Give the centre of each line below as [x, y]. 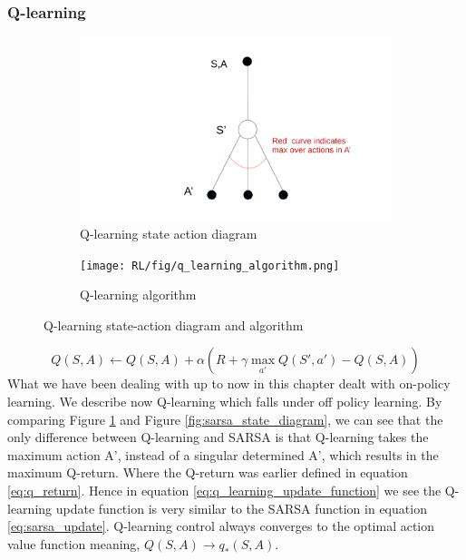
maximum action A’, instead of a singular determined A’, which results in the [223, 454]
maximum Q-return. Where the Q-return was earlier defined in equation [208, 472]
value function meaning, [74, 543]
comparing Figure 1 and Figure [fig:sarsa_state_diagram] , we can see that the [225, 419]
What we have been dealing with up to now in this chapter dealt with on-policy [229, 383]
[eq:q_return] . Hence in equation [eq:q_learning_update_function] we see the [224, 491]
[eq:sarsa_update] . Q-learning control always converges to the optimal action [221, 526]
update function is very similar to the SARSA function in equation [241, 508]
